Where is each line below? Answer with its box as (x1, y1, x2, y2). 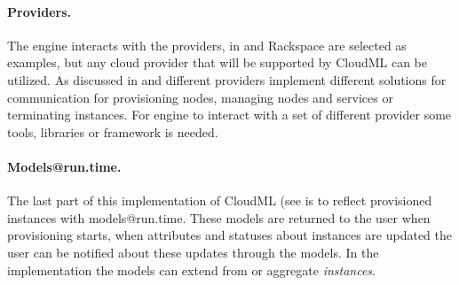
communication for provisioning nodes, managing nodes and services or (7, 88, 393, 106)
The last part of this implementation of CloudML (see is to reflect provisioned (7, 191, 432, 210)
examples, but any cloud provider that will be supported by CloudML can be (7, 53, 428, 72)
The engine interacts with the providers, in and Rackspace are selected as (7, 35, 407, 54)
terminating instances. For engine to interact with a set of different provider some (7, 105, 452, 124)
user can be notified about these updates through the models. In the (7, 243, 379, 261)
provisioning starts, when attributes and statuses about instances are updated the (7, 226, 452, 244)
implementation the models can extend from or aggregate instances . (7, 260, 376, 279)
